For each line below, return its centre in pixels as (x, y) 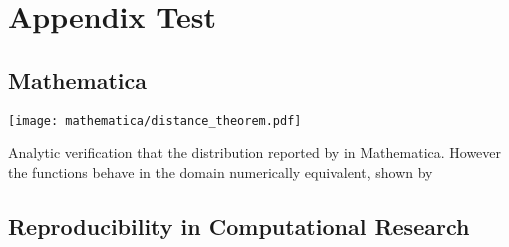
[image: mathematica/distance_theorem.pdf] (155, 120)
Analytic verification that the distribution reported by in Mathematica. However (255, 152)
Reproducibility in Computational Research (239, 225)
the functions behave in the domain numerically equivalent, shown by (220, 171)
